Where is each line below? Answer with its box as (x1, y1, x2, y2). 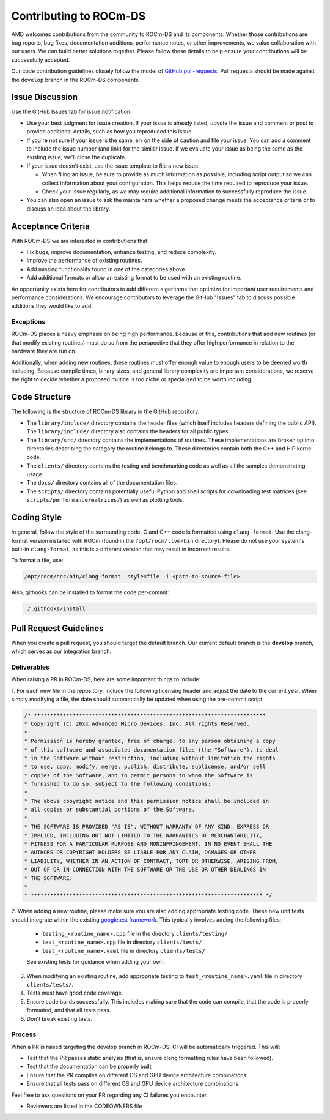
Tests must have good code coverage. (26, 989, 123, 997)
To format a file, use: (11, 557, 64, 564)
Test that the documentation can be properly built (26, 1062, 152, 1070)
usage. (26, 471, 44, 478)
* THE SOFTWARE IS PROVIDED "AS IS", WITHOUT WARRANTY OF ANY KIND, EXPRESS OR (24, 823, 269, 831)
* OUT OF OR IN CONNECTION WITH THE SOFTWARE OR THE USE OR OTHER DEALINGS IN (24, 866, 266, 873)
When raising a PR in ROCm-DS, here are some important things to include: (11, 676, 201, 683)
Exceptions (11, 318, 46, 326)
